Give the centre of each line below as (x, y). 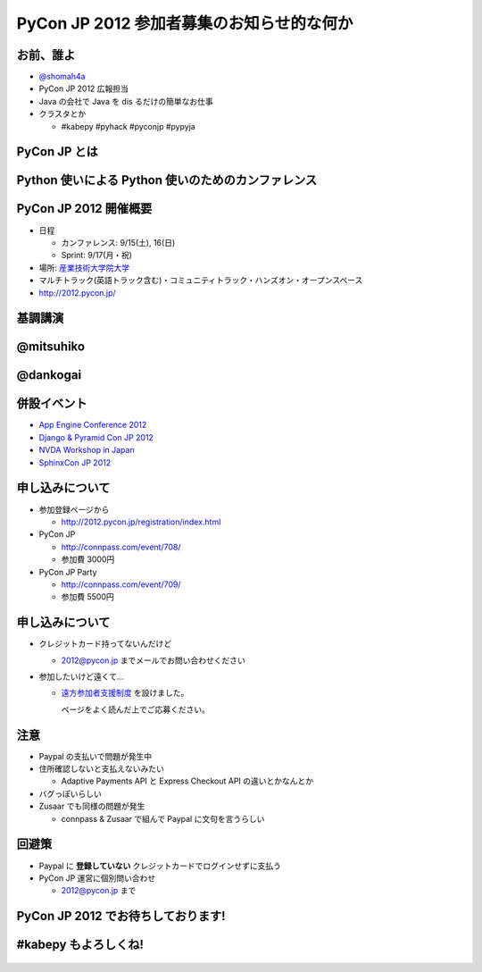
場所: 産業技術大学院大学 (84, 267)
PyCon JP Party (68, 572)
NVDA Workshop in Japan (87, 450)
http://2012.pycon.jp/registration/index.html (141, 522)
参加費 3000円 (88, 559)
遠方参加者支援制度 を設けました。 (125, 693)
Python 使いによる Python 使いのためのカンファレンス (166, 180)
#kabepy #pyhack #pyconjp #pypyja (128, 126)
